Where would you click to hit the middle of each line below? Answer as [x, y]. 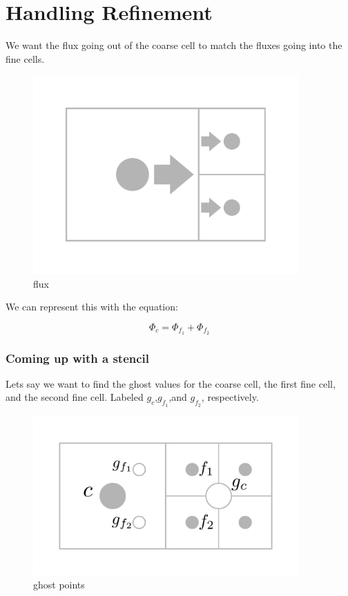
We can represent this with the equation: [92, 307]
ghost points [59, 585]
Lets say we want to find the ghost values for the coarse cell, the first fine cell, [171, 383]
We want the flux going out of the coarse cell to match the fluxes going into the [174, 45]
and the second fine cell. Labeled [75, 397]
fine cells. [25, 58]
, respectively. [230, 397]
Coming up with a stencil [78, 358]
